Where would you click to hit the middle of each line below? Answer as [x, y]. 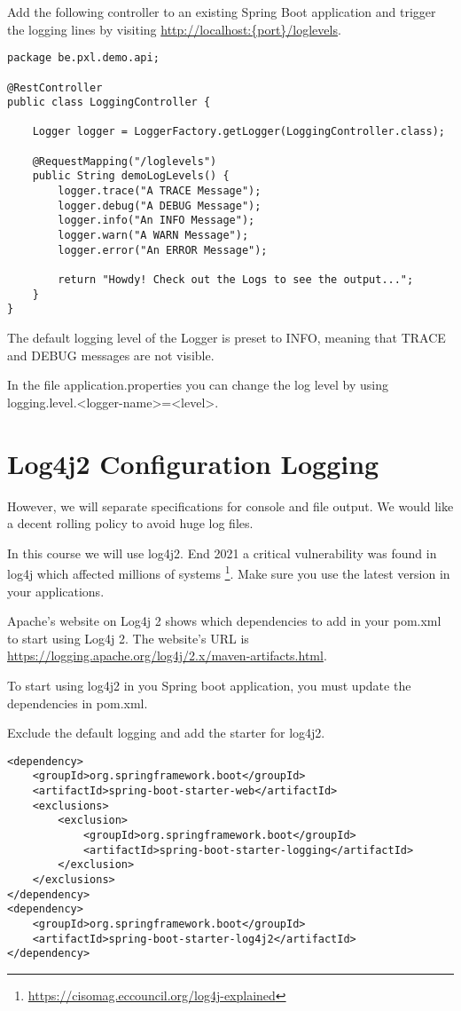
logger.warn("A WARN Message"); [153, 236]
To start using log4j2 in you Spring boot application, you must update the [209, 685]
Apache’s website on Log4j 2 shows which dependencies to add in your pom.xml [224, 621]
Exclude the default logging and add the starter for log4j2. [166, 733]
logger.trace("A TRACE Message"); [160, 191]
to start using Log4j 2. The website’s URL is [128, 638]
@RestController [55, 87]
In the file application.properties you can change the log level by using [198, 385]
